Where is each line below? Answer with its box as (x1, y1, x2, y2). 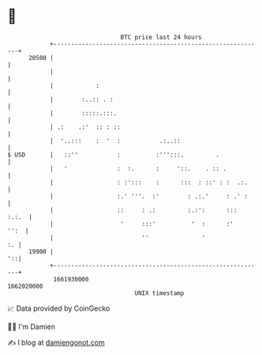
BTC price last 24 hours (120, 33, 202, 41)
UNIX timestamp (134, 289, 185, 297)
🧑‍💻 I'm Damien (7, 322, 56, 331)
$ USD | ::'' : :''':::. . (7, 150, 220, 159)
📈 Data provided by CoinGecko (7, 304, 110, 313)
